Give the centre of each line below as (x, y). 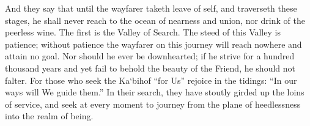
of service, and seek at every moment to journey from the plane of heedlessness (153, 104)
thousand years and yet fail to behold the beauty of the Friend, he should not (150, 68)
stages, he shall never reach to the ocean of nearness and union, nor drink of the (155, 20)
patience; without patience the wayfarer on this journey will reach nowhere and (153, 44)
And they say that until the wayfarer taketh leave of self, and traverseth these (151, 8)
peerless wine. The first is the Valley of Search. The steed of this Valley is (143, 32)
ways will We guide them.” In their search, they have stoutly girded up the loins (155, 92)
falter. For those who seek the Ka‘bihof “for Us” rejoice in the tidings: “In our (151, 80)
